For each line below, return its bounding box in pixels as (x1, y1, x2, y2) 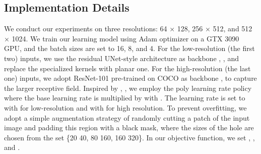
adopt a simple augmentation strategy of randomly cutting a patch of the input (4, 112, 250, 123)
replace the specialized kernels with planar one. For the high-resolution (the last (4, 63, 251, 73)
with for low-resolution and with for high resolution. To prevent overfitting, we (4, 102, 247, 113)
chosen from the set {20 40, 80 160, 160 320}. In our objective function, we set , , (4, 132, 255, 142)
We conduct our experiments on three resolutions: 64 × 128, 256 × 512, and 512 (4, 23, 252, 34)
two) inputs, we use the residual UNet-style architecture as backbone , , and (4, 53, 239, 63)
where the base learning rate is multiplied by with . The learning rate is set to (4, 92, 245, 103)
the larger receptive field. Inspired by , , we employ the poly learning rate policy (4, 82, 252, 93)
